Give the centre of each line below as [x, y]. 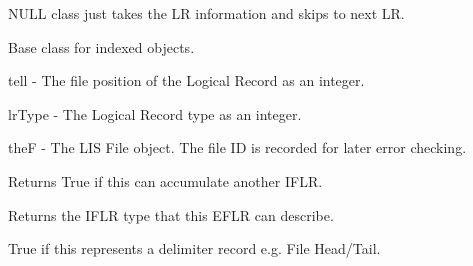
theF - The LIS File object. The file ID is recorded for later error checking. [237, 147]
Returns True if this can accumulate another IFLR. [165, 180]
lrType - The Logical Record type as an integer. [155, 113]
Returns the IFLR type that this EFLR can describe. [171, 214]
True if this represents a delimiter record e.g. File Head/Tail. [194, 248]
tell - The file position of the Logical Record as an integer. [186, 80]
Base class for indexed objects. [101, 46]
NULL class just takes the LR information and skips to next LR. [206, 13]
